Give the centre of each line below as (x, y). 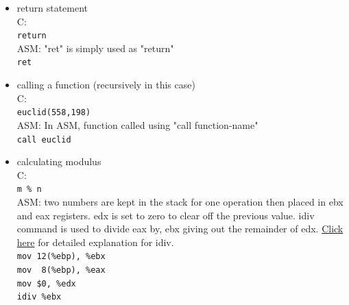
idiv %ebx (39, 297)
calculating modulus (59, 161)
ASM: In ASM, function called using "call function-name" (137, 124)
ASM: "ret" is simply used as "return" (95, 48)
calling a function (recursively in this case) (106, 85)
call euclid (44, 139)
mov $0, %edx (46, 283)
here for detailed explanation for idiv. (95, 242)
